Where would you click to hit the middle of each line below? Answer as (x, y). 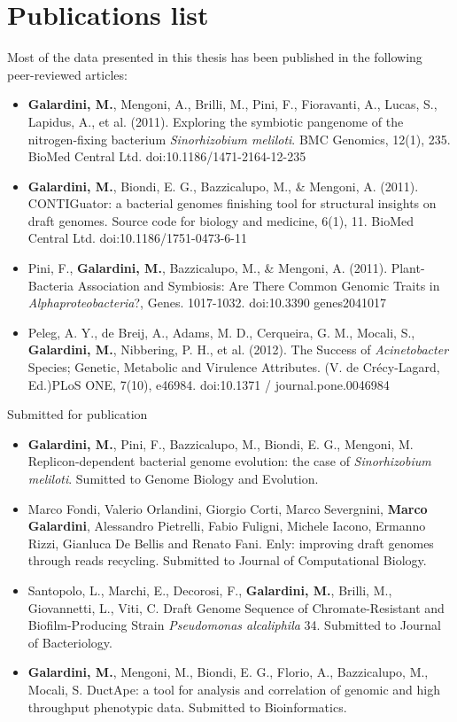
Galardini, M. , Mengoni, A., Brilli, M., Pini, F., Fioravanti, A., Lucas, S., (232, 104)
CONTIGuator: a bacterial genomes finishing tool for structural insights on (232, 203)
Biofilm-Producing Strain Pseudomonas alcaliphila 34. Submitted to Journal (234, 625)
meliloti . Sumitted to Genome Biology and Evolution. (173, 478)
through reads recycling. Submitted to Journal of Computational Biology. (227, 560)
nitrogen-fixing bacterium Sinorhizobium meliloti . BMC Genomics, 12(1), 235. (239, 139)
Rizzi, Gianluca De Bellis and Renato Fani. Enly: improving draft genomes (231, 543)
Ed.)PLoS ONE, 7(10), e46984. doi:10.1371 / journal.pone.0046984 (209, 384)
